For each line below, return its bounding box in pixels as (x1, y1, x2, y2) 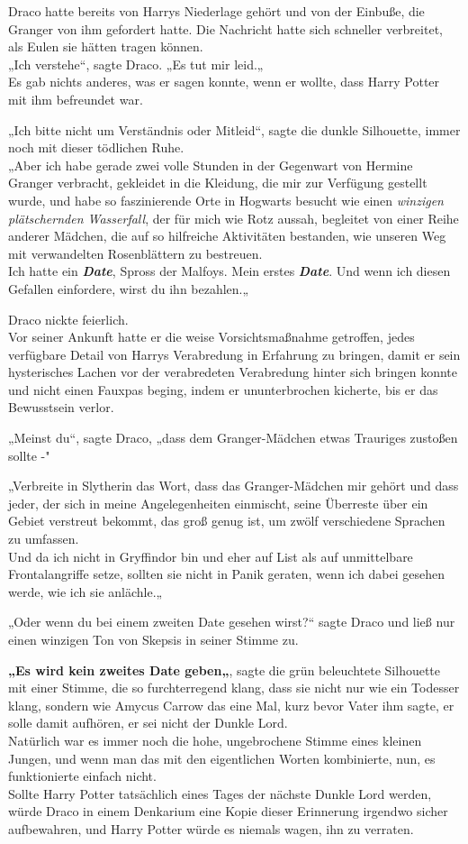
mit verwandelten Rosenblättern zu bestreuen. (8, 243, 263, 262)
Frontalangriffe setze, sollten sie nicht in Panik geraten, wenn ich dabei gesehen (8, 564, 445, 583)
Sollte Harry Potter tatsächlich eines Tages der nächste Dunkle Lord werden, (8, 784, 432, 803)
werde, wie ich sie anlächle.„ (8, 582, 163, 601)
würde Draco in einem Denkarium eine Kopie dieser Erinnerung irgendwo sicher (8, 802, 448, 821)
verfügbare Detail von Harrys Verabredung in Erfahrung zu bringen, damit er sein (8, 344, 461, 363)
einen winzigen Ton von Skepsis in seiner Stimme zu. (8, 630, 299, 648)
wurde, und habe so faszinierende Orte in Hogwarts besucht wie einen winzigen (8, 190, 444, 209)
